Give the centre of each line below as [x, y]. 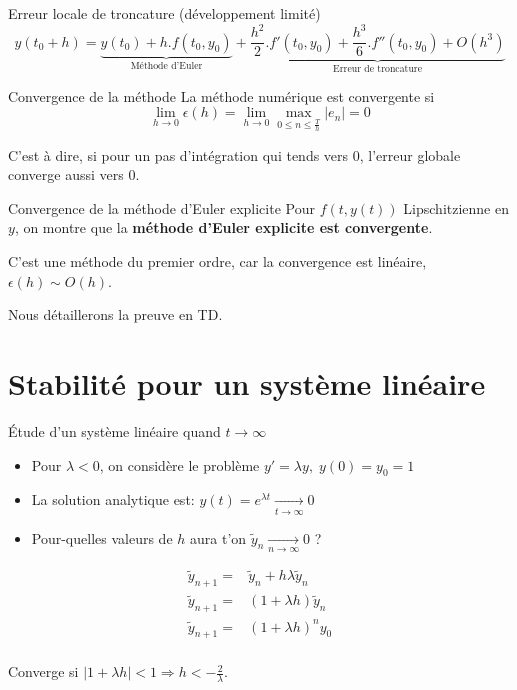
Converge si [43, 671]
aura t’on [218, 537]
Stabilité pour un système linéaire [247, 382]
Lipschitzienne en [456, 207]
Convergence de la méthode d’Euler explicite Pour [161, 207]
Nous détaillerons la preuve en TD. [115, 314]
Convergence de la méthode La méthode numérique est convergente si [221, 95]
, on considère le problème [179, 464]
